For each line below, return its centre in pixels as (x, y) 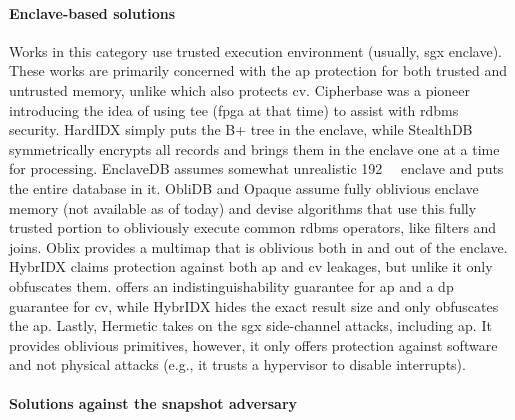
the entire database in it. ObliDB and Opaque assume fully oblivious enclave (244, 187)
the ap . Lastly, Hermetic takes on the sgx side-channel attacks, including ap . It (250, 325)
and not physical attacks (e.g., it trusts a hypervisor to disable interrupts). (237, 364)
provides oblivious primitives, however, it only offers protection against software (253, 344)
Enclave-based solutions (92, 12)
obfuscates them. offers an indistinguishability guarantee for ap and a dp (231, 285)
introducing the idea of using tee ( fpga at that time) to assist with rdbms (234, 109)
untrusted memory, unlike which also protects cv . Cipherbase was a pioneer (240, 89)
